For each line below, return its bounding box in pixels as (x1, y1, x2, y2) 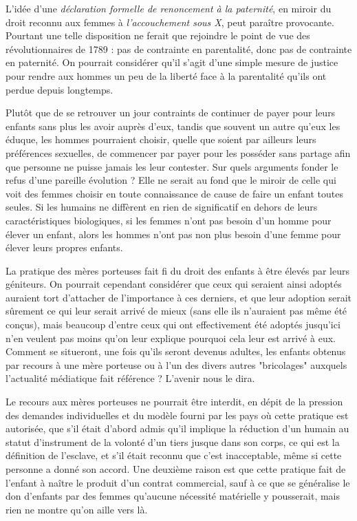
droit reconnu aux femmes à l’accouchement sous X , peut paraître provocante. (6, 14, 334, 29)
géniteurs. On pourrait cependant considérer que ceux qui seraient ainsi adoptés (6, 277, 342, 291)
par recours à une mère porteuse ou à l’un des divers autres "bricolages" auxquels (6, 357, 347, 372)
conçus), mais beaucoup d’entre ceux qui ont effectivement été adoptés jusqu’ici (6, 317, 340, 332)
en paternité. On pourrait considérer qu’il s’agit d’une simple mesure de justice (6, 55, 338, 70)
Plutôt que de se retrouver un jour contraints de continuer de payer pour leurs (6, 105, 336, 120)
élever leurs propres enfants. (6, 240, 123, 255)
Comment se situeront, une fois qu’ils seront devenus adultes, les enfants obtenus (6, 344, 346, 359)
